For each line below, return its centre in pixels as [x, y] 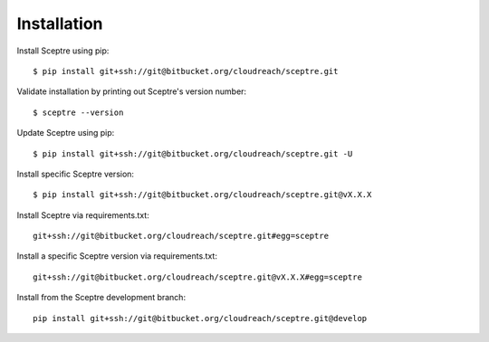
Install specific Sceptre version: [76, 174]
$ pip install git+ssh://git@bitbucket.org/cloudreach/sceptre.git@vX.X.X [202, 195]
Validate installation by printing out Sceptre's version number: [132, 91]
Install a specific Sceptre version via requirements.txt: [117, 256]
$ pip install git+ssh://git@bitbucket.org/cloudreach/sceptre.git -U [193, 153]
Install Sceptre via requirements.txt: [83, 215]
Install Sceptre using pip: [63, 51]
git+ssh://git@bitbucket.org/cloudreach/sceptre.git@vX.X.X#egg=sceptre [197, 277]
